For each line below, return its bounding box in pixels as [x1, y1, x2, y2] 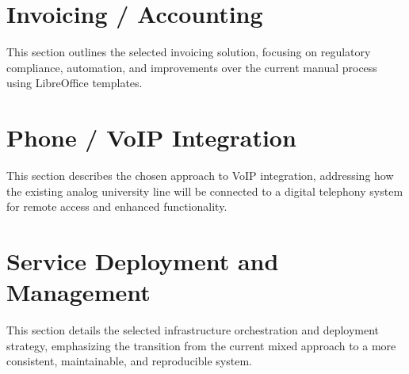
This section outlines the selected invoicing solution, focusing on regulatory [6, 44, 371, 60]
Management [6, 276, 151, 308]
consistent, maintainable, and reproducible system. [6, 353, 252, 369]
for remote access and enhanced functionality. [6, 198, 227, 215]
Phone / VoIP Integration [6, 121, 296, 154]
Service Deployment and [6, 245, 279, 277]
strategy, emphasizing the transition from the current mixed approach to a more [6, 337, 396, 353]
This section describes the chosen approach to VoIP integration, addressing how [6, 167, 394, 184]
